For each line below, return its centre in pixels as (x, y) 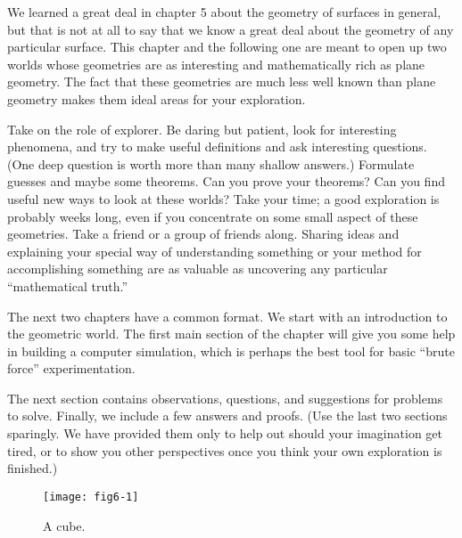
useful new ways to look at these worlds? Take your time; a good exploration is (223, 198)
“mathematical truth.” (67, 285)
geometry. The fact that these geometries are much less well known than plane (222, 82)
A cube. (64, 525)
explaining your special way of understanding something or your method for (214, 251)
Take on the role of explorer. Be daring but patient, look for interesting (202, 129)
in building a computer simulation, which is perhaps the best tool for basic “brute (231, 351)
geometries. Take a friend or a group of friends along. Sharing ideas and (203, 234)
